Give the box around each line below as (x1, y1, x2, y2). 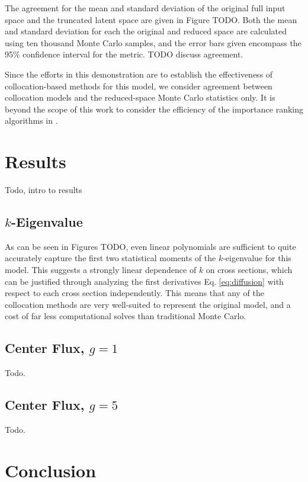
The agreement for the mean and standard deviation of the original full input (5, 2, 285, 14)
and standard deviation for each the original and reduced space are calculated (5, 25, 287, 37)
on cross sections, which (206, 264, 293, 276)
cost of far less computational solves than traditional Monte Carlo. (5, 310, 246, 322)
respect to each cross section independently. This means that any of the (5, 287, 265, 299)
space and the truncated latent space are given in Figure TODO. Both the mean (5, 13, 297, 25)
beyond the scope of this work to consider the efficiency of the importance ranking (5, 102, 303, 115)
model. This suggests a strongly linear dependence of (5, 264, 197, 276)
